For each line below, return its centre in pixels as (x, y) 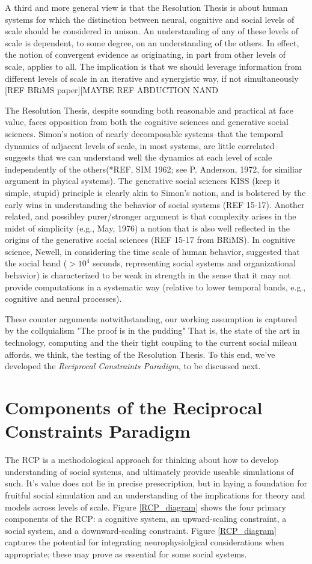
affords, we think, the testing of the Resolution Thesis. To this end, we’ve (140, 354)
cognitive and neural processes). (63, 299)
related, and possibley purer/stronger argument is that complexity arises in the (151, 216)
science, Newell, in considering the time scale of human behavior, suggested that (152, 251)
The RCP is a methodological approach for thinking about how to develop (142, 460)
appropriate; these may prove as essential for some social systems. (126, 553)
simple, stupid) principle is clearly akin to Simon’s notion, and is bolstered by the (155, 192)
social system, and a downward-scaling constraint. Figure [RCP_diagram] (141, 530)
